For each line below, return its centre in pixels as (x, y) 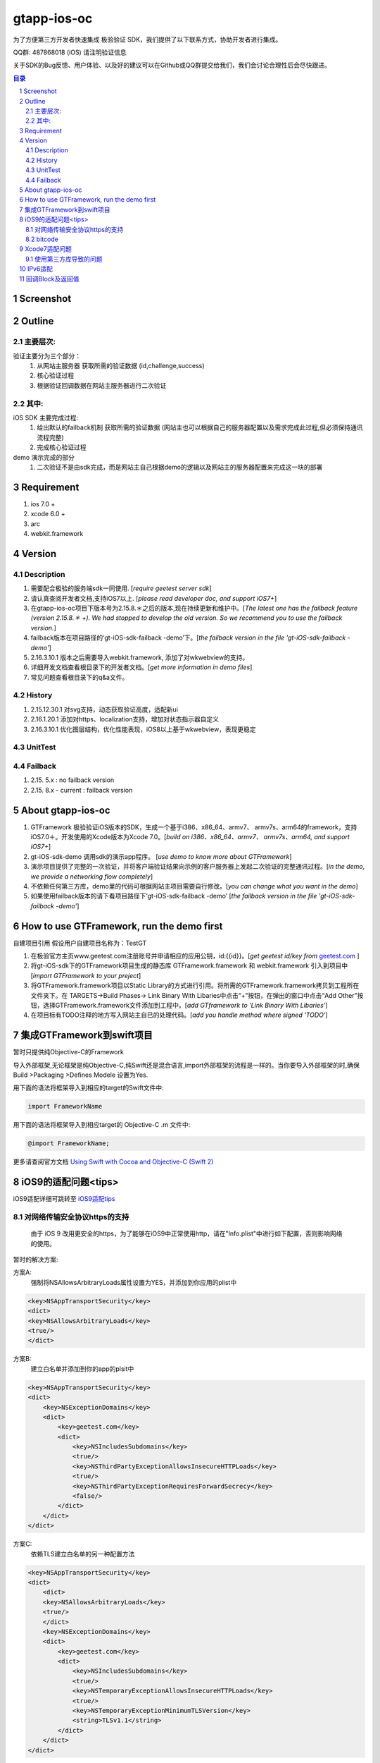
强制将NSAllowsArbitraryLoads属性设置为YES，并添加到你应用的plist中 (134, 1282)
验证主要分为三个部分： (47, 355)
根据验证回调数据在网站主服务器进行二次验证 (102, 385)
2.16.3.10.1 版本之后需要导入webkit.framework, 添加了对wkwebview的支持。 (140, 657)
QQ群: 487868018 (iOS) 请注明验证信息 (70, 52)
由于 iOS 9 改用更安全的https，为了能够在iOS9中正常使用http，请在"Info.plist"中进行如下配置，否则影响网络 (186, 1233)
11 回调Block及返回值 (49, 279)
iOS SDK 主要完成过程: (46, 418)
